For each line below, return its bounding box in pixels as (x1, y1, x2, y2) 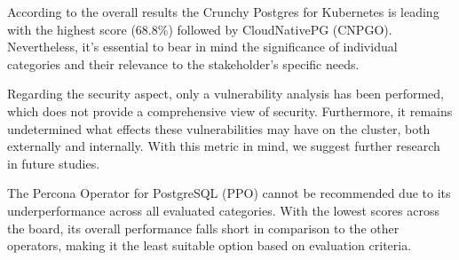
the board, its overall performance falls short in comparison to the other (7, 218, 400, 237)
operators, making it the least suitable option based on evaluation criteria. (7, 236, 412, 255)
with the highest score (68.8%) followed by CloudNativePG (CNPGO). (7, 20, 392, 38)
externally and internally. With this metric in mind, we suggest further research (7, 137, 440, 155)
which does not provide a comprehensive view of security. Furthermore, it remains (7, 101, 453, 120)
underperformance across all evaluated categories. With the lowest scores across (7, 201, 439, 219)
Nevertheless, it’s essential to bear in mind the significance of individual (7, 37, 398, 56)
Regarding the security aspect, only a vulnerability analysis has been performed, (7, 84, 444, 103)
